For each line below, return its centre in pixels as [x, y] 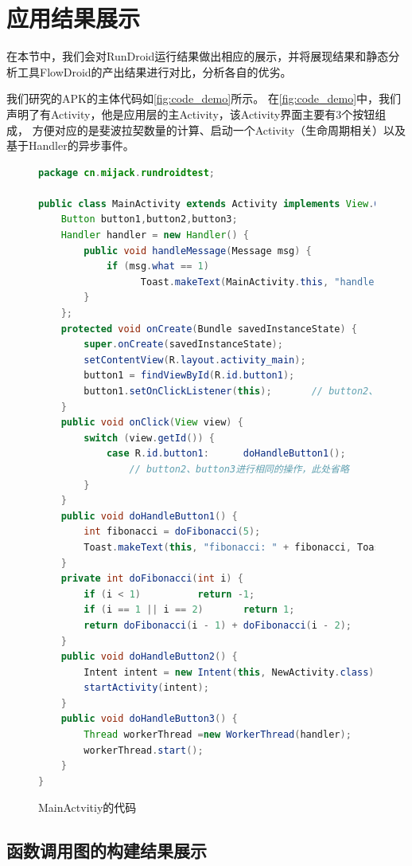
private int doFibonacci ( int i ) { [152, 579]
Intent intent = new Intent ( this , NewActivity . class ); [232, 672]
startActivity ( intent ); [146, 688]
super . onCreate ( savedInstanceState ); [183, 345]
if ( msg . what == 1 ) [157, 266]
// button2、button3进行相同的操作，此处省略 [239, 469]
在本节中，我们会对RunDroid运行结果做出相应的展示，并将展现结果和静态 [198, 56]
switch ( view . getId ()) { [150, 438]
